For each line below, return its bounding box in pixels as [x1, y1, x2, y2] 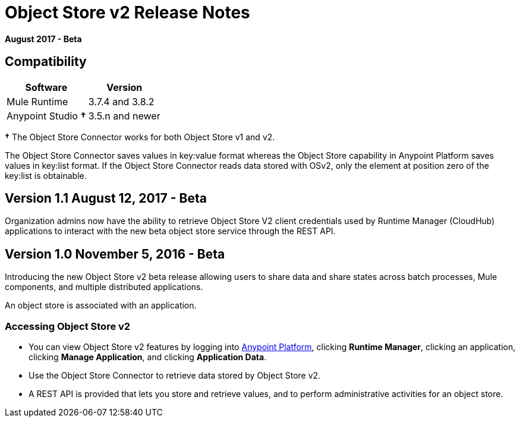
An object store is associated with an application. [5, 300, 197, 311]
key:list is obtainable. [5, 170, 87, 181]
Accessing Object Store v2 [5, 320, 131, 332]
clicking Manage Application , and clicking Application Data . [29, 352, 267, 363]
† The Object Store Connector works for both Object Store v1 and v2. [5, 131, 275, 142]
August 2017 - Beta [5, 33, 82, 44]
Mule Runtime [7, 95, 68, 108]
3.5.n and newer [88, 109, 160, 122]
